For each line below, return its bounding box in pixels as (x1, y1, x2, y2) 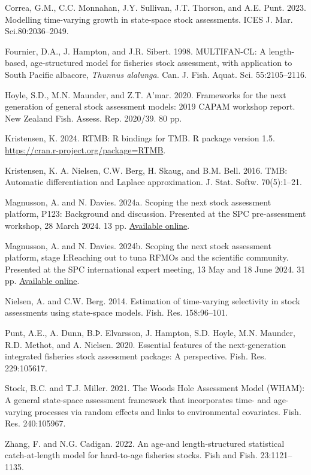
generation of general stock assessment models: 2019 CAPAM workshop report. (5, 100, 295, 113)
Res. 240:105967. (5, 417, 66, 429)
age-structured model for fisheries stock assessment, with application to (30, 56, 292, 69)
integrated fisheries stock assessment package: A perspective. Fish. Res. (5, 350, 267, 362)
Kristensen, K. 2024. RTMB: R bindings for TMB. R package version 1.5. (5, 132, 275, 144)
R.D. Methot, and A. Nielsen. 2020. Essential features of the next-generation (5, 338, 286, 350)
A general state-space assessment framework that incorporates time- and (5, 394, 271, 406)
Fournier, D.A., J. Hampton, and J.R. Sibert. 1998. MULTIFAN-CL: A (5, 44, 266, 57)
